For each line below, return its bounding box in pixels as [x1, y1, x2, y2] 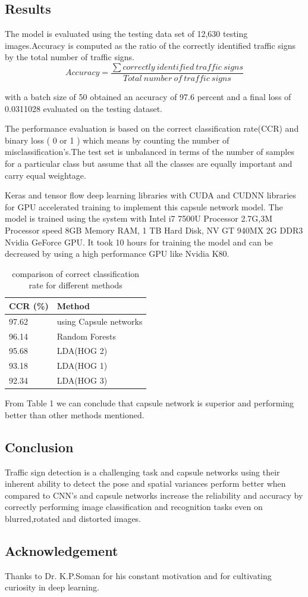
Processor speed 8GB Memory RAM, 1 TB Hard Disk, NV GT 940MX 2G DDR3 [5, 223, 303, 236]
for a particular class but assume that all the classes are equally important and [5, 157, 293, 170]
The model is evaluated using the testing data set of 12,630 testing [5, 27, 248, 40]
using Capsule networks [56, 315, 143, 327]
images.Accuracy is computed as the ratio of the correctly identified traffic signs [5, 39, 296, 51]
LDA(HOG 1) [56, 359, 108, 372]
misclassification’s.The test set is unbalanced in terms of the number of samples [5, 145, 294, 158]
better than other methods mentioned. [5, 408, 144, 421]
